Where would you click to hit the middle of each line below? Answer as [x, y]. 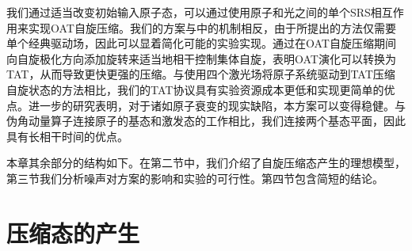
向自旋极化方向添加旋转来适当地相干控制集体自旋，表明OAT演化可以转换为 [201, 58]
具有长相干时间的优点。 [67, 136]
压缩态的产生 [73, 232]
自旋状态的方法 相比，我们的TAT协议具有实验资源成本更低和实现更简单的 [195, 89]
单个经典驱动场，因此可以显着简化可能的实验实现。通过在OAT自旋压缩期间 [201, 43]
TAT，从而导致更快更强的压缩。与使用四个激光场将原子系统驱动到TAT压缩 [201, 74]
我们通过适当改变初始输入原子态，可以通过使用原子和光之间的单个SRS [189, 12]
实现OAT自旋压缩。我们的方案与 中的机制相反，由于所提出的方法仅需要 [212, 27]
